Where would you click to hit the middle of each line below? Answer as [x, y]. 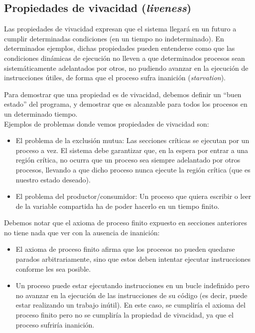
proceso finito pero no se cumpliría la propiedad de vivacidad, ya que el [125, 315]
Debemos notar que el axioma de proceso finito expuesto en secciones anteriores [126, 223]
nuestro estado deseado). [53, 179]
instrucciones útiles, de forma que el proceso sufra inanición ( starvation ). [115, 78]
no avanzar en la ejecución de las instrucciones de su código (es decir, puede [131, 295]
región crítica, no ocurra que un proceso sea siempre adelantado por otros [128, 160]
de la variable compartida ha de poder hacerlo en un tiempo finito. [118, 206]
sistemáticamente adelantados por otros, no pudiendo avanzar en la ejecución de [126, 68]
